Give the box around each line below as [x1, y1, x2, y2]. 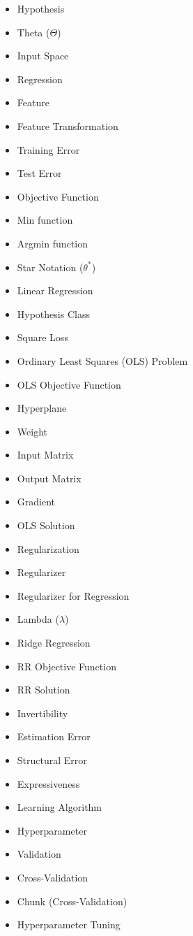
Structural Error [17, 753, 87, 767]
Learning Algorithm [17, 800, 102, 814]
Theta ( [17, 24, 50, 39]
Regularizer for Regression [17, 588, 130, 603]
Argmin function [17, 236, 88, 250]
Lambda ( [17, 612, 59, 626]
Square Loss [17, 330, 68, 345]
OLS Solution [17, 518, 75, 533]
